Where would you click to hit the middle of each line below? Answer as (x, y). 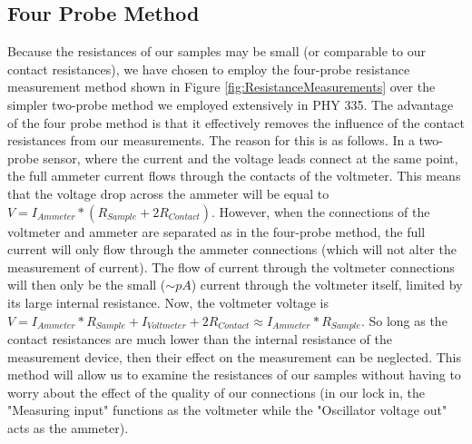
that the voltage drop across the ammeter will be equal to (168, 193)
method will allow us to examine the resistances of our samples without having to (234, 375)
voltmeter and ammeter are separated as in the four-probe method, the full (216, 231)
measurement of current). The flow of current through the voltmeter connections (231, 266)
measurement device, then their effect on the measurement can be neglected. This (234, 356)
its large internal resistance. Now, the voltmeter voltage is (168, 302)
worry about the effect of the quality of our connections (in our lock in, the (216, 392)
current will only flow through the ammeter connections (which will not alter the (232, 249)
